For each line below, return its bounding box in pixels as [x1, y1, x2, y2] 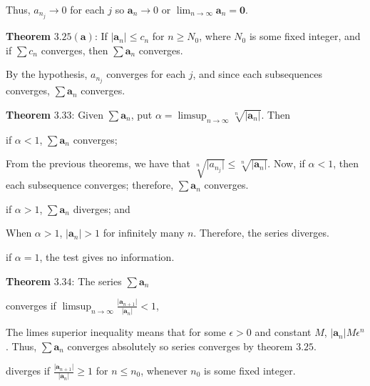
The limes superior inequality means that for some [6, 325, 226, 340]
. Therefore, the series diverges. [193, 225, 329, 240]
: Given [71, 107, 104, 122]
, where [199, 29, 231, 44]
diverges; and [73, 201, 130, 216]
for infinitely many [103, 225, 185, 240]
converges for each [106, 66, 186, 81]
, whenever [140, 363, 187, 378]
